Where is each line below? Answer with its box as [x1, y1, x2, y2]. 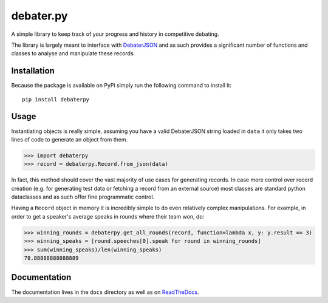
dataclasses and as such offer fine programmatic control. [11, 193, 155, 200]
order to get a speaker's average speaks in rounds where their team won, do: [11, 213, 205, 220]
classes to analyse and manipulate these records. [11, 50, 135, 57]
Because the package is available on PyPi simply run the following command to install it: [11, 82, 232, 89]
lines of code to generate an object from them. [11, 135, 128, 143]
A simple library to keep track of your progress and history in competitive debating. [11, 30, 219, 38]
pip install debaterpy [22, 96, 90, 103]
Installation [11, 66, 55, 76]
